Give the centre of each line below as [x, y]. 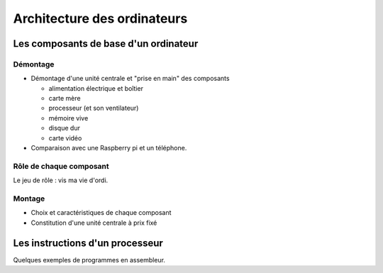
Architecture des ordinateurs [100, 18]
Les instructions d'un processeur [88, 243]
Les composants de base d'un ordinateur [106, 44]
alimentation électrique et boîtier [96, 88]
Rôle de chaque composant [61, 166]
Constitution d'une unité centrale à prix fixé [94, 223]
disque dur [65, 128]
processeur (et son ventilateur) [94, 108]
